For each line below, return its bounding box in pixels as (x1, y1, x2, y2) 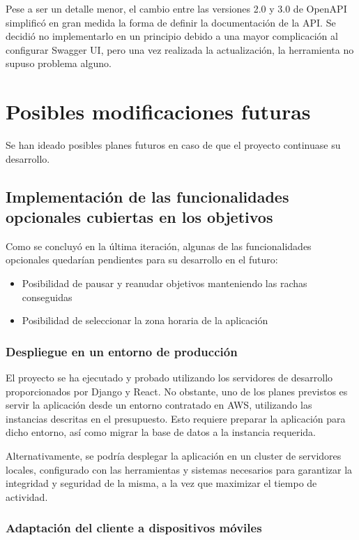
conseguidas (22, 289, 72, 304)
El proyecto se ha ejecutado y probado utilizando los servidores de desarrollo (6, 370, 333, 385)
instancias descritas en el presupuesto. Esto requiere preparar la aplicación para (6, 411, 346, 425)
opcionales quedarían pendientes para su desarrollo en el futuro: (6, 252, 278, 267)
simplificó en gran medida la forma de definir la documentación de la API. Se (6, 15, 336, 29)
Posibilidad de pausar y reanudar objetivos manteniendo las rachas (22, 276, 307, 291)
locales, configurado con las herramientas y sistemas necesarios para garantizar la (6, 462, 353, 476)
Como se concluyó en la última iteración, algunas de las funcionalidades (6, 238, 312, 253)
